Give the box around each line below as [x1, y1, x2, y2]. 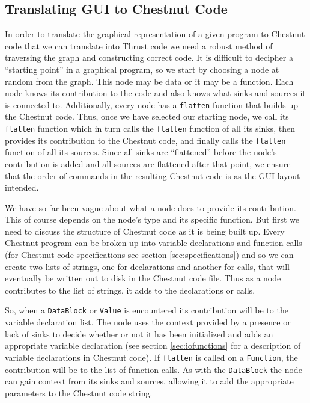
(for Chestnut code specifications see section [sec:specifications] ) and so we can [5, 248, 294, 261]
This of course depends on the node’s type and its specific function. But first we [5, 213, 300, 226]
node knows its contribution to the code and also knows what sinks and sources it [5, 87, 306, 99]
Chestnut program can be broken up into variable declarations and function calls [5, 236, 302, 249]
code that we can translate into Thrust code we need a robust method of [5, 39, 273, 52]
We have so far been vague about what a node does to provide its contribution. [5, 201, 296, 214]
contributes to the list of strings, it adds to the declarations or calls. [5, 283, 255, 296]
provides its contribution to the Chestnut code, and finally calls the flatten [5, 134, 286, 146]
